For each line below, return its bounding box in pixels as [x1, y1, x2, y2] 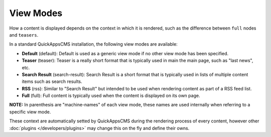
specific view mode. [9, 108, 51, 115]
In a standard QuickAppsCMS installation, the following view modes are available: [9, 41, 178, 47]
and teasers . [9, 32, 39, 38]
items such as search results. [22, 78, 82, 85]
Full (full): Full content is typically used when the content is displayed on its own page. [22, 93, 200, 99]
